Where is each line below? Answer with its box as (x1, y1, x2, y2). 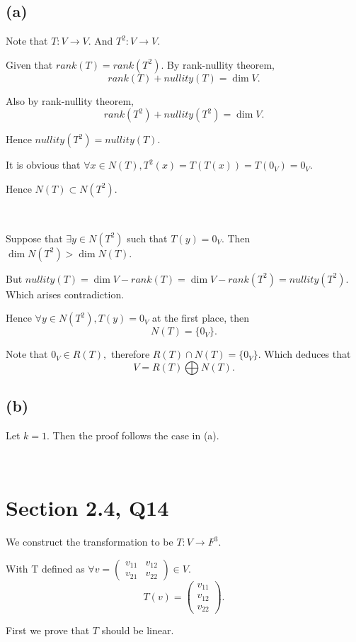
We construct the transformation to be (6, 534, 173, 549)
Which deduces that (264, 347, 351, 361)
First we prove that (6, 623, 90, 638)
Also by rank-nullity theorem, (6, 93, 134, 108)
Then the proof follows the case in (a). (52, 427, 219, 442)
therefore (110, 347, 150, 361)
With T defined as (6, 561, 85, 575)
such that (127, 230, 168, 245)
